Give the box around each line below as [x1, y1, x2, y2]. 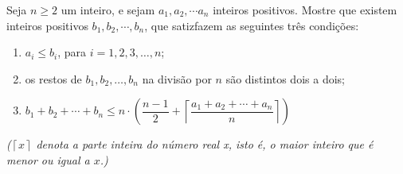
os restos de [25, 70, 82, 87]
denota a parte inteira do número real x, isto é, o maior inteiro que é [36, 136, 374, 153]
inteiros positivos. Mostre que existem [213, 2, 397, 17]
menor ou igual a [6, 151, 90, 168]
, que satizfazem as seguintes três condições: [144, 17, 359, 33]
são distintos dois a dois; [225, 70, 345, 87]
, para [57, 44, 87, 60]
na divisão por [142, 70, 212, 87]
